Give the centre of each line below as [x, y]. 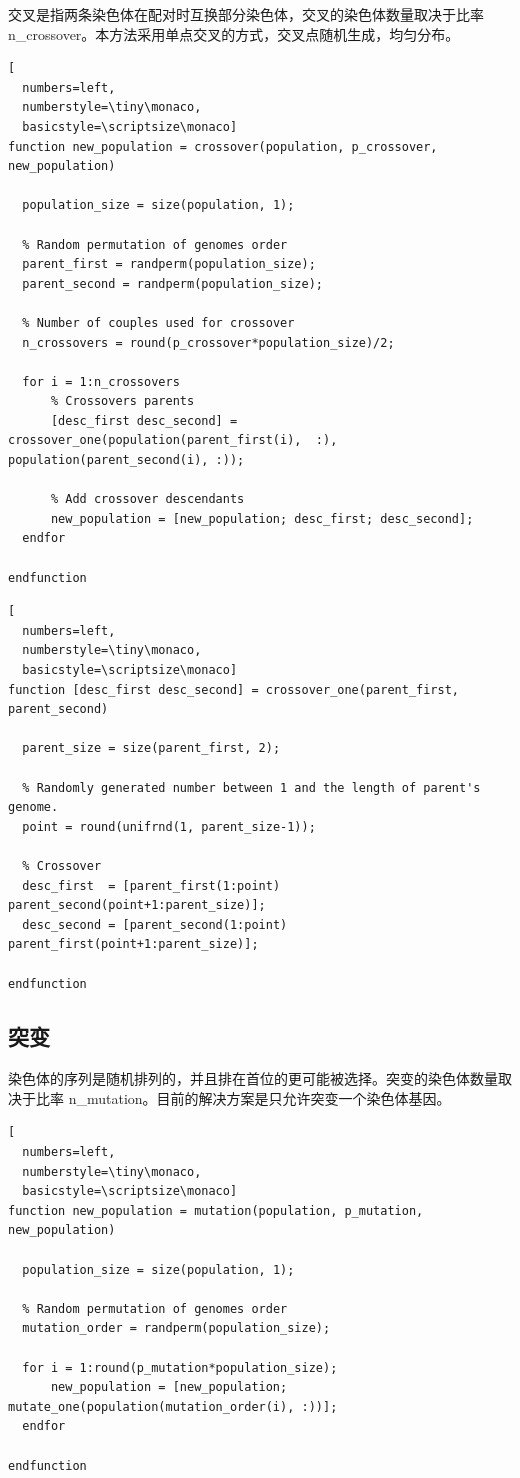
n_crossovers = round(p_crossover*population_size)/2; [208, 342]
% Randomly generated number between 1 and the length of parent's [251, 787]
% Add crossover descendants [147, 499]
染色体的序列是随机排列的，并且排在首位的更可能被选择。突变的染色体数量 [253, 1078]
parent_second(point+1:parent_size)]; [137, 905]
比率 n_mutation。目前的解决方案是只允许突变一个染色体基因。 [243, 1097]
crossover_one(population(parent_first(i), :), [173, 440]
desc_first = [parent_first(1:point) [151, 885]
